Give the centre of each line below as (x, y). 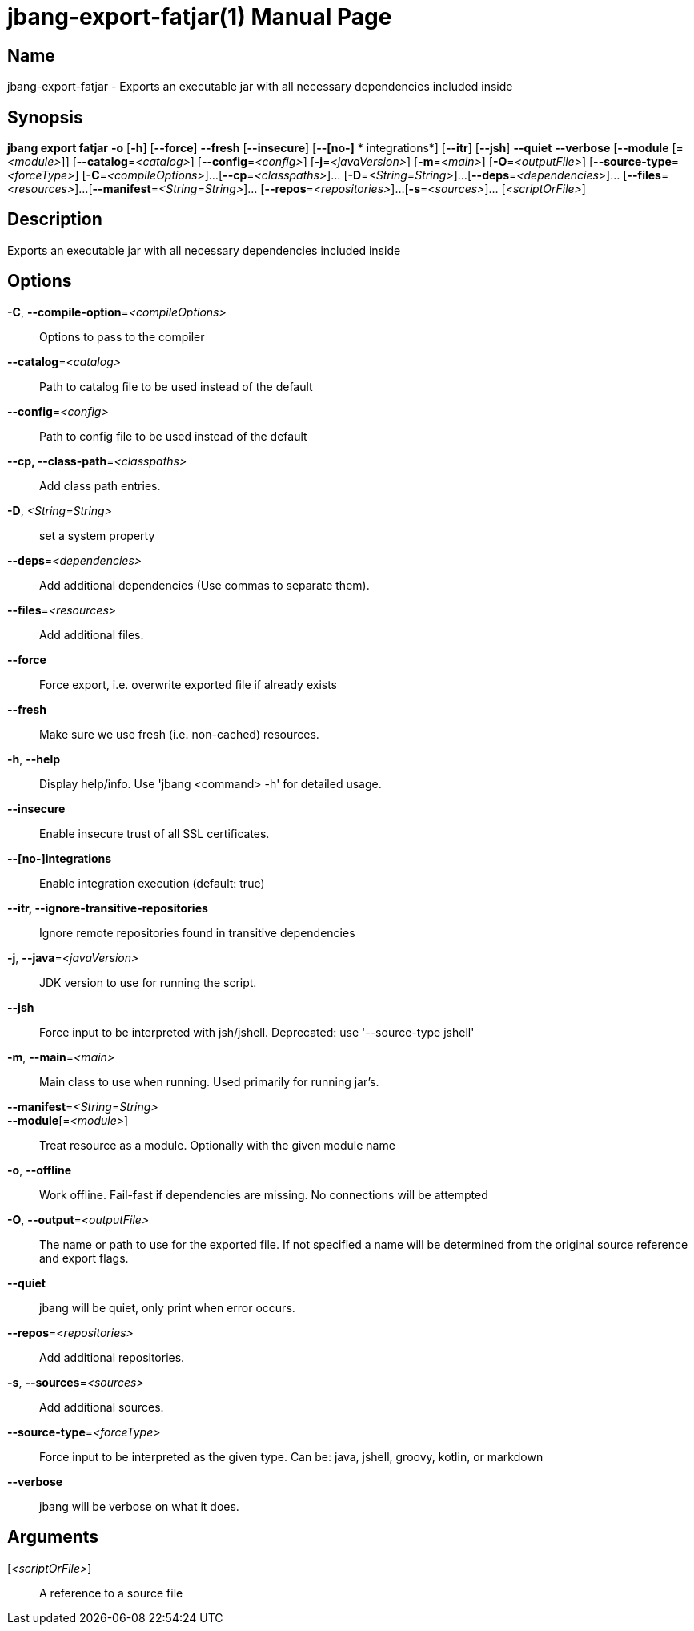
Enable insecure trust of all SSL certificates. (154, 833)
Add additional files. (92, 634)
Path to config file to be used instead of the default (173, 436)
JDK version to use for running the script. (148, 982)
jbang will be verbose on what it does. (139, 1506)
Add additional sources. (102, 1407)
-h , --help (34, 759)
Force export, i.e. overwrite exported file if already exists (188, 684)
